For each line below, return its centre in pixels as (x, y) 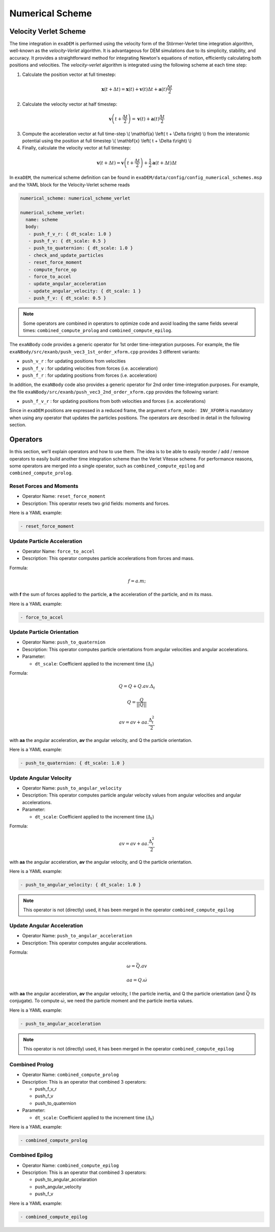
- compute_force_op (52, 269)
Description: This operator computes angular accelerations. (85, 943)
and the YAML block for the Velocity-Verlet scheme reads (70, 185)
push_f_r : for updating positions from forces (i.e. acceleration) (90, 375)
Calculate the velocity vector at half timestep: (70, 104)
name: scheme (42, 220)
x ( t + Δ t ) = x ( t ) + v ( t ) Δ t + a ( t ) (134, 89)
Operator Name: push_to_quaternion (64, 642)
